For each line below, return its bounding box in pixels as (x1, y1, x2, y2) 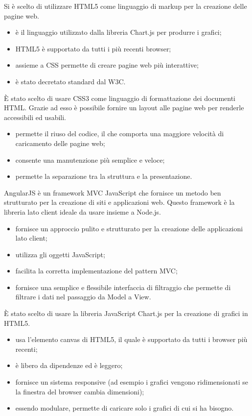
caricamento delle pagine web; (15, 138, 105, 148)
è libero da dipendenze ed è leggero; (15, 360, 123, 370)
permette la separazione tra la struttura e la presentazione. (15, 171, 192, 181)
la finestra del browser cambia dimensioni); (15, 386, 144, 396)
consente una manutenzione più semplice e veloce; (15, 154, 165, 165)
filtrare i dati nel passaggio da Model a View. (15, 292, 151, 302)
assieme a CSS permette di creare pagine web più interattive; (15, 60, 199, 70)
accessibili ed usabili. (4, 112, 67, 122)
